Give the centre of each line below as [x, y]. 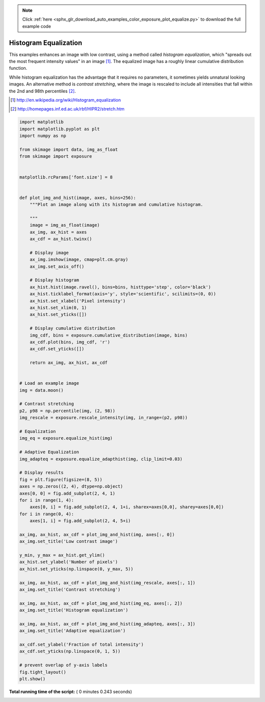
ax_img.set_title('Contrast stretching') [70, 589]
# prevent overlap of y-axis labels [64, 665]
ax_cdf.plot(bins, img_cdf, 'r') [70, 342]
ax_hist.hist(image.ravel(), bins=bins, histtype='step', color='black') [120, 287]
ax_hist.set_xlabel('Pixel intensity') [78, 301]
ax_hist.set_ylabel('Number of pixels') [68, 562]
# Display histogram [54, 280]
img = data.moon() [41, 390]
